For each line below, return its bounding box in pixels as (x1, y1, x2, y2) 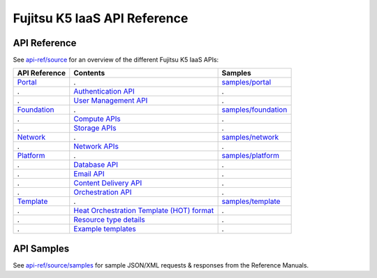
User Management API (73, 96, 148, 105)
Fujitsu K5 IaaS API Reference (13, 10, 188, 26)
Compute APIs (73, 114, 121, 124)
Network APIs (73, 142, 119, 152)
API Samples (13, 242, 70, 254)
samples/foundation (221, 105, 288, 115)
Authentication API (73, 87, 135, 96)
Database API (73, 160, 119, 170)
